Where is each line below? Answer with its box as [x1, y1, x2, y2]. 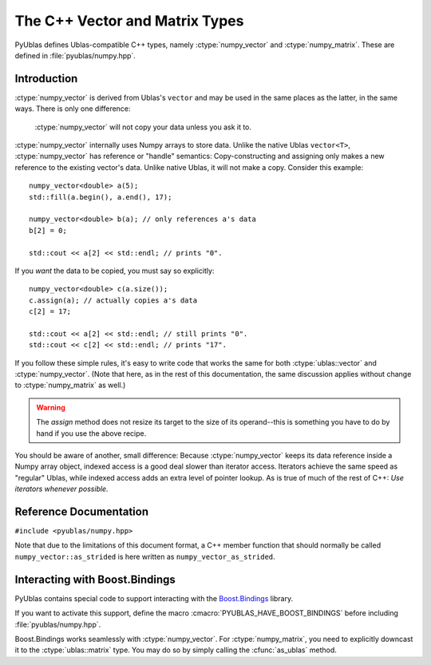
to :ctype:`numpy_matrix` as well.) [14, 380, 126, 390]
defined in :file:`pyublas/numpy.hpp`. [14, 50, 136, 60]
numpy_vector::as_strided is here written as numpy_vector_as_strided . [14, 552, 275, 561]
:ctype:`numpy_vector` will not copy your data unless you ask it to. [34, 122, 251, 132]
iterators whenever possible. [14, 484, 109, 494]
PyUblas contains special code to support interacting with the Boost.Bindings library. [14, 593, 294, 603]
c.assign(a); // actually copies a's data [29, 295, 198, 305]
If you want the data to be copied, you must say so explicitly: [14, 266, 215, 275]
